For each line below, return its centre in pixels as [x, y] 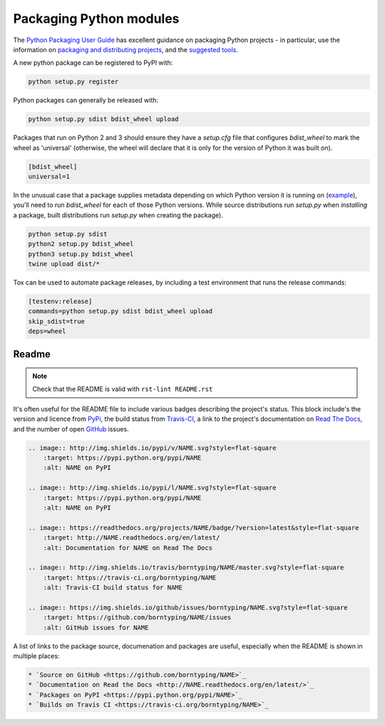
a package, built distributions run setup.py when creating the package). [118, 215]
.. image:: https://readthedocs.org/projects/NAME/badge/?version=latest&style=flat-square [194, 527]
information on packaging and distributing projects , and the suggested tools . [126, 49]
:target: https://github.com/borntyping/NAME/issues [137, 618]
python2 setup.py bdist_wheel [81, 244]
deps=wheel [47, 331]
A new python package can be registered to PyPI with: [93, 63]
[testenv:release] [60, 301]
